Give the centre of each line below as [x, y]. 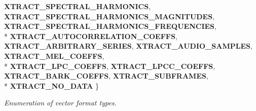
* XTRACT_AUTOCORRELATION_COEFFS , [91, 36]
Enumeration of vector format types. [60, 103]
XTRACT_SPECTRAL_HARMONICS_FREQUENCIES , [110, 26]
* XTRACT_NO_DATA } [52, 85]
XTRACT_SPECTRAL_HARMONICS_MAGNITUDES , [109, 16]
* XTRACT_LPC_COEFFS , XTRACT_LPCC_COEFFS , [110, 66]
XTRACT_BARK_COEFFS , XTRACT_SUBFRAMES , [106, 76]
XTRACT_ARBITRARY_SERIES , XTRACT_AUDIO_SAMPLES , [128, 46]
